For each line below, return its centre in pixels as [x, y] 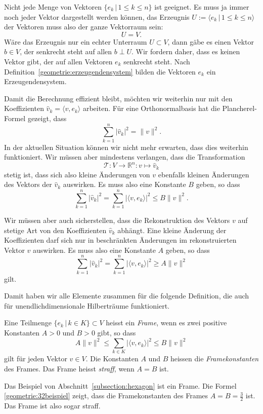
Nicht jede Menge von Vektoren [53, 7]
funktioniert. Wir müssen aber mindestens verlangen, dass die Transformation [125, 157]
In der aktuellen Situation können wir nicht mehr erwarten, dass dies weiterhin [126, 147]
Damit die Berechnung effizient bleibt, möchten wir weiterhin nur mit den [118, 98]
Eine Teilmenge [28, 323]
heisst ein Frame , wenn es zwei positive [166, 323]
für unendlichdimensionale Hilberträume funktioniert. [87, 305]
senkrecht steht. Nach [157, 61]
